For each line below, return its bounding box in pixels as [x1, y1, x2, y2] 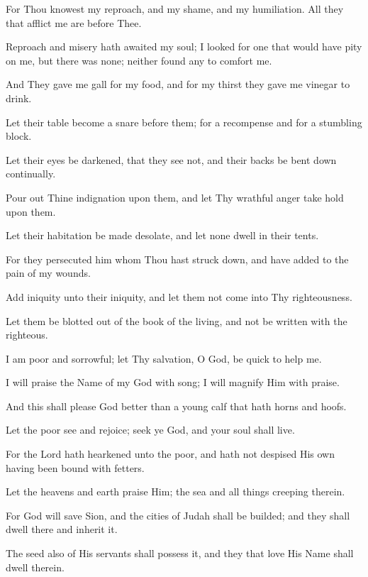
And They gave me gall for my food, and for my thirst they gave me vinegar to [6, 77, 350, 92]
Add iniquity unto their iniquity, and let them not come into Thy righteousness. [6, 289, 352, 304]
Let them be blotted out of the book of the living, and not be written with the [6, 313, 347, 328]
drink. [6, 90, 32, 105]
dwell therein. [6, 559, 65, 574]
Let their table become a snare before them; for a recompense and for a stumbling [6, 114, 362, 129]
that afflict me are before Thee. [6, 15, 142, 30]
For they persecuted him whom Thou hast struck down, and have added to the [6, 251, 349, 266]
